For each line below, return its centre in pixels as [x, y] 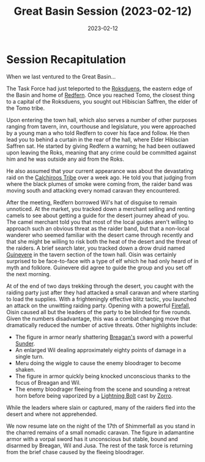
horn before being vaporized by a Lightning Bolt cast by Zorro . [94, 395]
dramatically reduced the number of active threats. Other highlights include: [102, 325]
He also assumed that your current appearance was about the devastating [100, 171]
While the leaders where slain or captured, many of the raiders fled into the [101, 407]
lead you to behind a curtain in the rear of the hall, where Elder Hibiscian [97, 139]
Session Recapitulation [66, 59]
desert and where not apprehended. [52, 414]
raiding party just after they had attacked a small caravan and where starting [102, 292]
